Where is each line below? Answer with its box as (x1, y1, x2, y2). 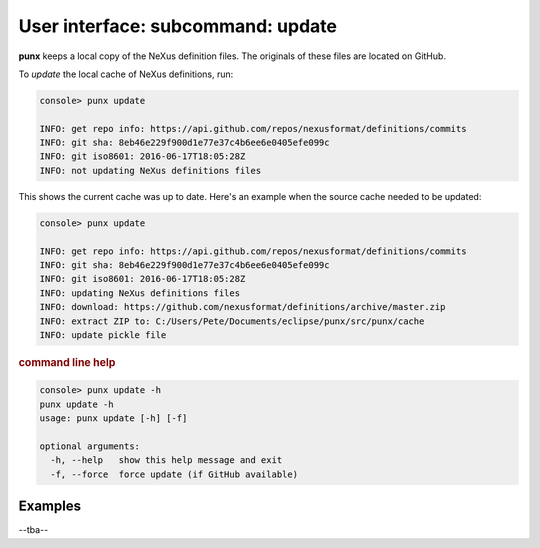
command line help (18, 355, 116, 369)
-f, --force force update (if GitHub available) (50, 468, 299, 480)
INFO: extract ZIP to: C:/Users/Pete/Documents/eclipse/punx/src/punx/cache (39, 315, 425, 327)
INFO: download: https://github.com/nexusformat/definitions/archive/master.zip (39, 301, 446, 313)
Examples (18, 498, 82, 515)
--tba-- (18, 524, 49, 536)
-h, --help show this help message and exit (50, 455, 283, 466)
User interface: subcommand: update (18, 15, 337, 37)
